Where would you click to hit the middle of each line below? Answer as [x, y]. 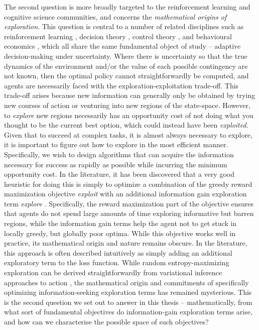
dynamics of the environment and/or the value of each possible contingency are [126, 66]
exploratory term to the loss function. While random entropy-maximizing [117, 262]
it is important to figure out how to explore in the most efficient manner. [116, 144]
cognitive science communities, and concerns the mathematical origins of [115, 16]
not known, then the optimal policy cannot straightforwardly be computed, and [126, 76]
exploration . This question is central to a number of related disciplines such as [124, 26]
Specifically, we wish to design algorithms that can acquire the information [119, 154]
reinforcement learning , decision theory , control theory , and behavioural [118, 36]
